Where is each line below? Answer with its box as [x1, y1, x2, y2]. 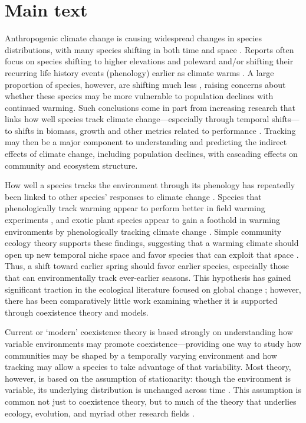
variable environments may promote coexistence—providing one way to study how [5, 337, 302, 349]
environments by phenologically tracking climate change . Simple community [5, 225, 282, 237]
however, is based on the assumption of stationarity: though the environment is [5, 372, 291, 384]
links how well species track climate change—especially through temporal [5, 113, 269, 125]
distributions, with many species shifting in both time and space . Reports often [5, 43, 294, 55]
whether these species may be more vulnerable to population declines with [5, 90, 274, 102]
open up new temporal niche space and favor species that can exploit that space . [5, 248, 299, 260]
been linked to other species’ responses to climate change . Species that [5, 190, 262, 202]
